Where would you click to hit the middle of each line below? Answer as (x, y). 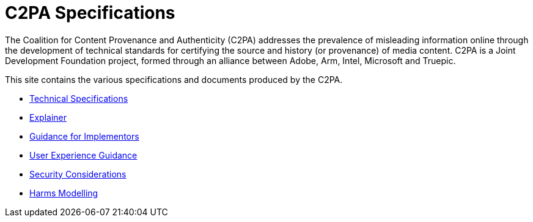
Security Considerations (78, 174)
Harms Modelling (64, 193)
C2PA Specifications (90, 13)
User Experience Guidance (83, 155)
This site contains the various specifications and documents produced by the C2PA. (174, 79)
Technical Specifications (79, 98)
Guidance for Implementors (84, 136)
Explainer (48, 117)
